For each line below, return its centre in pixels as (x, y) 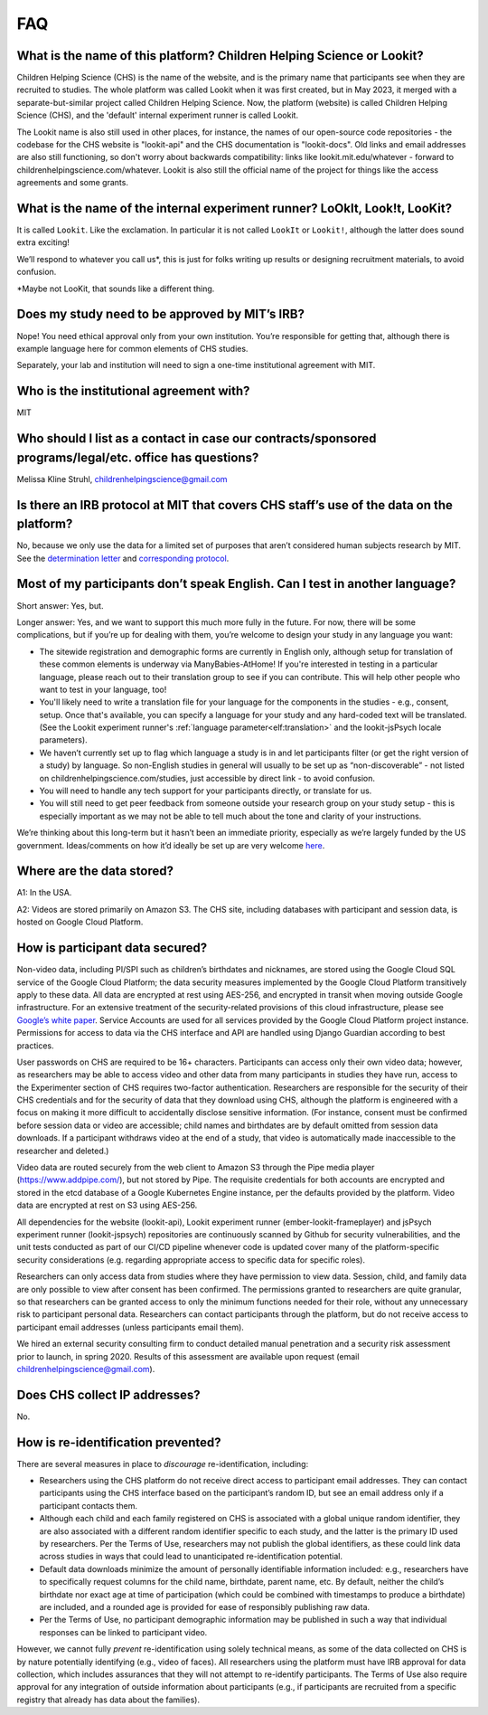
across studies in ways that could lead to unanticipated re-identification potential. (191, 1557)
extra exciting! (43, 242)
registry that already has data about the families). (108, 1700)
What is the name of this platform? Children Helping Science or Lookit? (220, 56)
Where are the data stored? (95, 872)
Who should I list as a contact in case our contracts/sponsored (197, 439)
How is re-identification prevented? (119, 1442)
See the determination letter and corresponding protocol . (123, 558)
